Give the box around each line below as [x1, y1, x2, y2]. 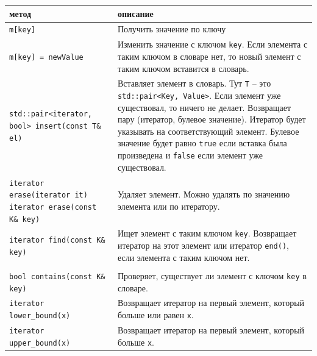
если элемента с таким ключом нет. [117, 251, 250, 263]
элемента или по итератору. [117, 199, 220, 212]
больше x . [117, 335, 154, 348]
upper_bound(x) [9, 338, 71, 347]
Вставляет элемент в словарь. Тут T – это [117, 77, 271, 90]
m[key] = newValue [9, 52, 84, 62]
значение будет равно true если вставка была [117, 137, 287, 149]
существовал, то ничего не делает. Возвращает [117, 101, 291, 113]
